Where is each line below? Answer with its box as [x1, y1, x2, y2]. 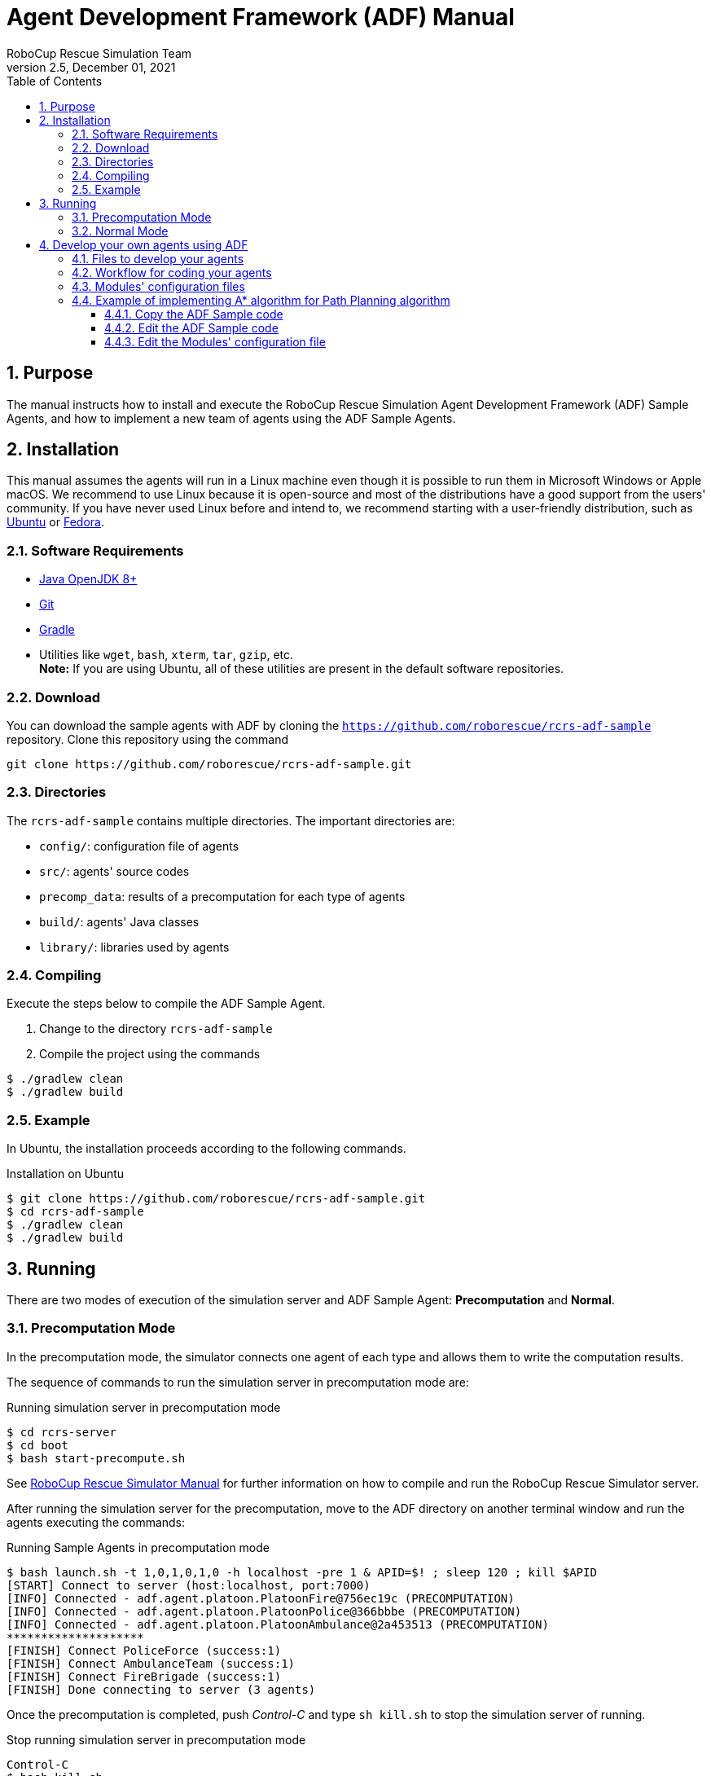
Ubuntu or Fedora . [7, 515, 104, 530]
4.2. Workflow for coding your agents [72, 265, 272, 279]
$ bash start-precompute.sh [7, 1451, 186, 1465]
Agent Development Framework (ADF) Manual [7, 3, 515, 31]
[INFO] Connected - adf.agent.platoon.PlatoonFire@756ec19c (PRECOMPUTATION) [7, 1591, 515, 1605]
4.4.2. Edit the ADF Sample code [104, 320, 279, 335]
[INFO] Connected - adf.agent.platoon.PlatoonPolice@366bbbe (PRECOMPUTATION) [7, 1604, 522, 1618]
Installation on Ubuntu [7, 1167, 125, 1181]
